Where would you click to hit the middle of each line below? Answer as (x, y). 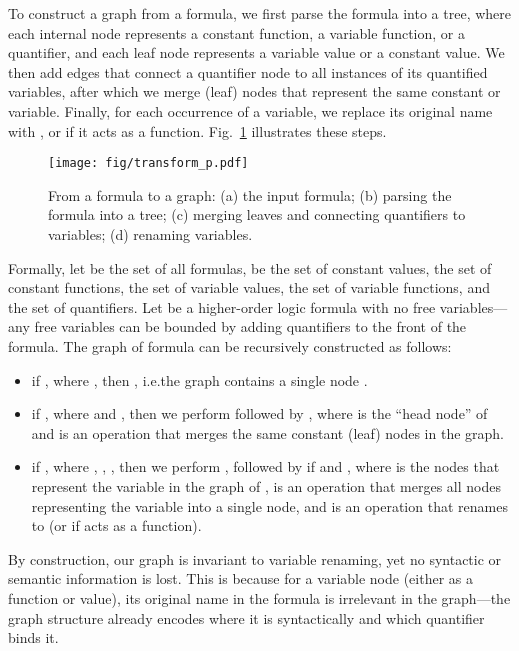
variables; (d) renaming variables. (150, 234)
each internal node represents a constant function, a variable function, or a (237, 32)
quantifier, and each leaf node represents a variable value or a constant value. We (256, 52)
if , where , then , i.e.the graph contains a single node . (199, 379)
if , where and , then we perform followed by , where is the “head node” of (259, 413)
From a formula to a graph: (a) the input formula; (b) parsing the (250, 194)
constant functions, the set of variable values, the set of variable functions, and (249, 287)
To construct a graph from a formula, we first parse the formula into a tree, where (260, 13)
